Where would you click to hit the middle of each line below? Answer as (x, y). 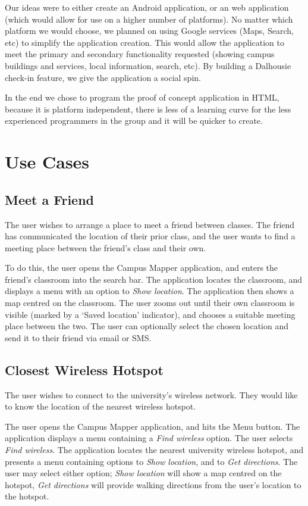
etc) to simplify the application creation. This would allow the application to (144, 42)
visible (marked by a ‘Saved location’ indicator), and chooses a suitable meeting (150, 314)
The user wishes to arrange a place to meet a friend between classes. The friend (150, 224)
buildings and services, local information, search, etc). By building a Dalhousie (148, 65)
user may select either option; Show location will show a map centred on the (143, 473)
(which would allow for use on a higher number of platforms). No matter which (149, 19)
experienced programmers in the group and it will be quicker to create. (134, 121)
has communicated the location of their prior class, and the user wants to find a (150, 236)
